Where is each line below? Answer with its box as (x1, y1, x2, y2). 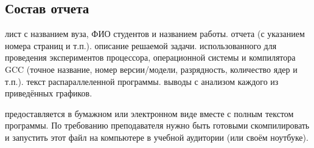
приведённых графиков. (5, 87, 92, 99)
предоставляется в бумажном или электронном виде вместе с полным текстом (5, 107, 294, 119)
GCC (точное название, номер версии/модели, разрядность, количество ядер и (5, 62, 298, 75)
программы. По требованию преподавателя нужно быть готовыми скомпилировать (5, 119, 310, 132)
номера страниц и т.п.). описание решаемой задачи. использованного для (5, 39, 277, 52)
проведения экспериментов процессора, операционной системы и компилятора (5, 51, 296, 64)
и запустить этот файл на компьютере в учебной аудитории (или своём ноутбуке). (5, 130, 309, 143)
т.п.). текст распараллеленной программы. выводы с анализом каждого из (5, 75, 279, 87)
